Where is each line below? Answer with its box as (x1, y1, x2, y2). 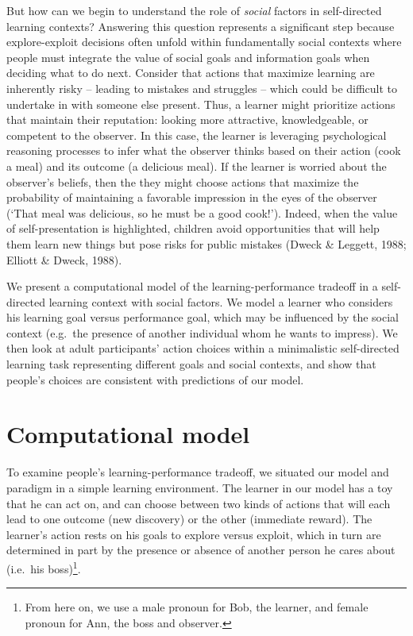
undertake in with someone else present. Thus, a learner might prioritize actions (6, 95, 396, 112)
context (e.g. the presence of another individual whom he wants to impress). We (6, 324, 398, 341)
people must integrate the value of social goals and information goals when (6, 48, 370, 65)
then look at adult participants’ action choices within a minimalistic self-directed (6, 340, 399, 357)
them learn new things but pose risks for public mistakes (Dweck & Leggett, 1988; (6, 235, 407, 252)
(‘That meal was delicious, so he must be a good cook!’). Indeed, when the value (6, 204, 398, 221)
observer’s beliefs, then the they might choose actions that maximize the (6, 173, 359, 190)
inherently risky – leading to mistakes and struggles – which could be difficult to (6, 79, 398, 96)
